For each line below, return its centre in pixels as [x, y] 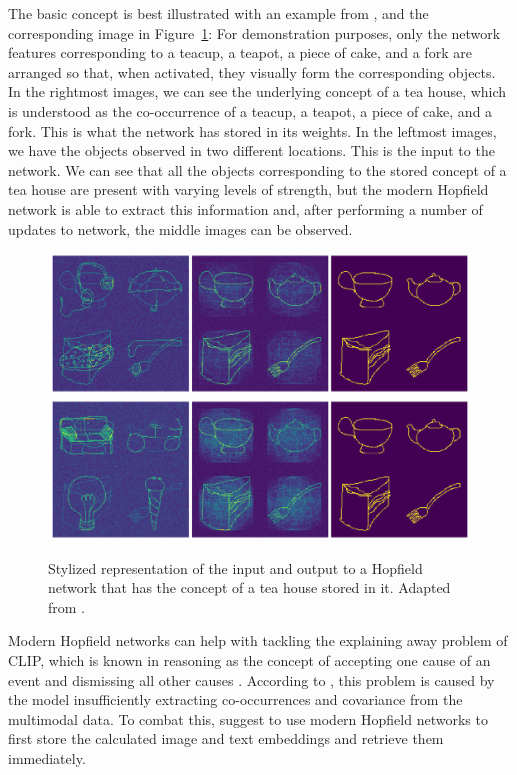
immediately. [47, 758]
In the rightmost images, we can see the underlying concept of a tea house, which [257, 91]
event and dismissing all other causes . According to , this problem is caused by [251, 679]
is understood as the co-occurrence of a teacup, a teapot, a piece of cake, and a [250, 110]
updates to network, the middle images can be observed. [180, 228]
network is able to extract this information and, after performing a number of [245, 208]
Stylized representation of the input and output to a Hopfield [235, 567]
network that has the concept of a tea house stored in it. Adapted [249, 587]
